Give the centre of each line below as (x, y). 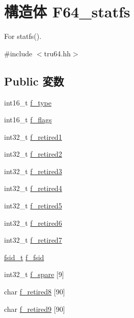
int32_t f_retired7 (33, 240)
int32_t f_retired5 (33, 206)
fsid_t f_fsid (24, 257)
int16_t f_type (28, 102)
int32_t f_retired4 (33, 188)
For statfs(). (23, 36)
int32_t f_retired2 (33, 154)
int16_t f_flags (28, 120)
